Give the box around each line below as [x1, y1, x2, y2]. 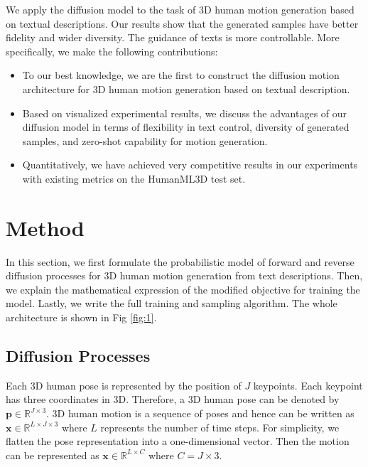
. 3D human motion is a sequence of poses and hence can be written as [46, 406, 355, 421]
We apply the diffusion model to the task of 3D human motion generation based [6, 2, 355, 16]
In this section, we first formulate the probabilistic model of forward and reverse [6, 254, 355, 269]
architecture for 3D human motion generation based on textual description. [22, 81, 350, 96]
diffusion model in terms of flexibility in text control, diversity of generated [22, 119, 350, 134]
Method [6, 213, 85, 242]
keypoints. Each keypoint [253, 377, 363, 392]
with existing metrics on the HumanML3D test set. [22, 171, 246, 186]
